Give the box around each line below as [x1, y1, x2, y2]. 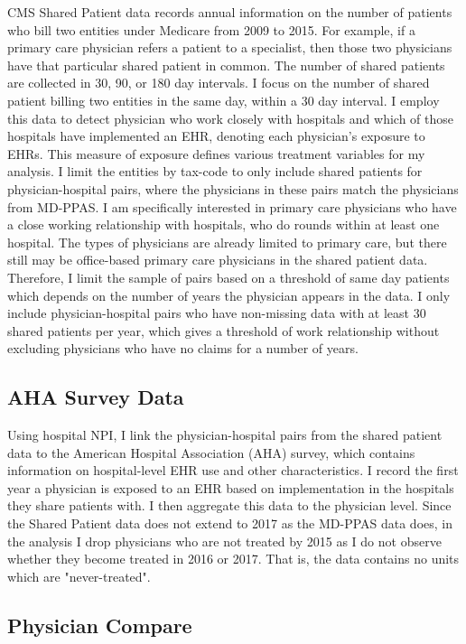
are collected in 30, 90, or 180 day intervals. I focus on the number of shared [7, 73, 430, 92]
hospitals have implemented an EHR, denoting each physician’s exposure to [7, 126, 425, 145]
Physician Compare [7, 611, 192, 639]
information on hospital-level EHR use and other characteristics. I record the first [7, 461, 459, 480]
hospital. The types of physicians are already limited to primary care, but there [7, 232, 447, 251]
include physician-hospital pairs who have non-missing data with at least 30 [7, 303, 426, 322]
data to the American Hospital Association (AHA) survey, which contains [7, 443, 415, 462]
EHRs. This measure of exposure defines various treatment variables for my [7, 144, 425, 163]
